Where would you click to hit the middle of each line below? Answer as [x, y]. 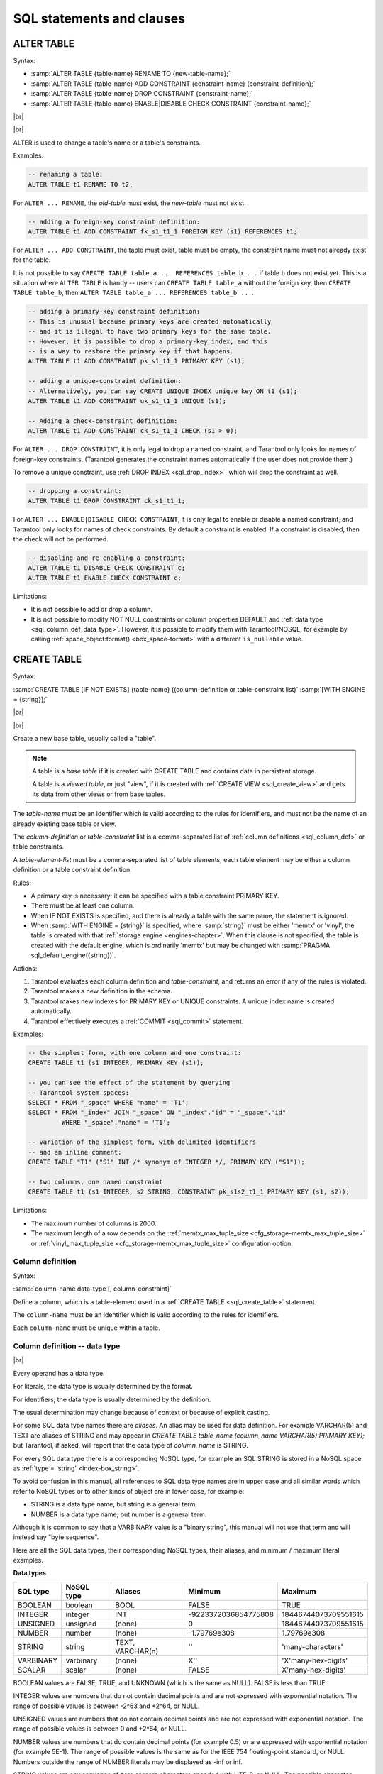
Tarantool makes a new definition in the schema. [102, 991]
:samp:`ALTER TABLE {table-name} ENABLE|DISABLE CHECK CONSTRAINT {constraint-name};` [171, 104]
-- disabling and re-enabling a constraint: [107, 558]
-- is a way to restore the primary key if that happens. [131, 352]
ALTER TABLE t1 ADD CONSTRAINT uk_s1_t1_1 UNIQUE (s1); [127, 401]
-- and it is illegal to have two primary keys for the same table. [150, 331]
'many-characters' [312, 1646]
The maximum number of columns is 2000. [94, 1223]
